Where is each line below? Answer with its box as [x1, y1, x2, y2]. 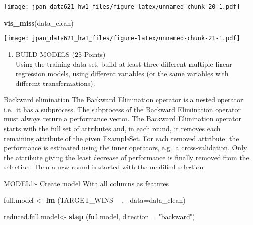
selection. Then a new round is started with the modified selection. [4, 162, 206, 172]
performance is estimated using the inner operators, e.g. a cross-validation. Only [4, 142, 247, 153]
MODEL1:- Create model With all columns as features [4, 178, 169, 189]
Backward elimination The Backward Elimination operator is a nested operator [4, 94, 243, 105]
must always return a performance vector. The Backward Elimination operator [4, 113, 241, 124]
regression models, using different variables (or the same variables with [15, 68, 229, 79]
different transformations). [15, 78, 95, 88]
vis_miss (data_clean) [4, 17, 74, 28]
